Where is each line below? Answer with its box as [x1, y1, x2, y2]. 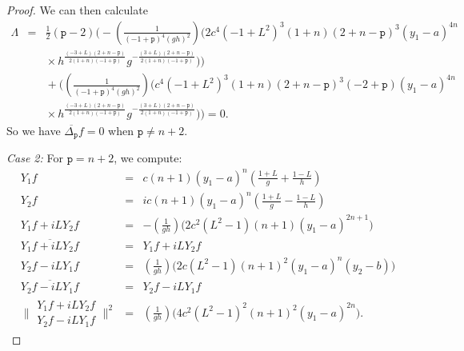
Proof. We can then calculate [6, 2, 148, 18]
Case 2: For [6, 150, 63, 166]
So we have [6, 122, 61, 139]
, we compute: [114, 150, 182, 166]
